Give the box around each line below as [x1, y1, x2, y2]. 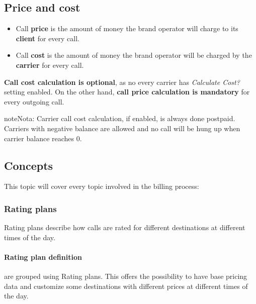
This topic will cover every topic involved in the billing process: [4, 181, 199, 191]
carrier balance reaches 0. [4, 133, 82, 143]
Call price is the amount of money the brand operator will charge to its [16, 23, 238, 34]
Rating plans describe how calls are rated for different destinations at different [4, 222, 245, 233]
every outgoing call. [4, 96, 64, 107]
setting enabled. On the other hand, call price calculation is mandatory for [4, 86, 250, 97]
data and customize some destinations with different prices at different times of [4, 280, 248, 291]
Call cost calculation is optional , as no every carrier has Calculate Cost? [4, 76, 240, 87]
